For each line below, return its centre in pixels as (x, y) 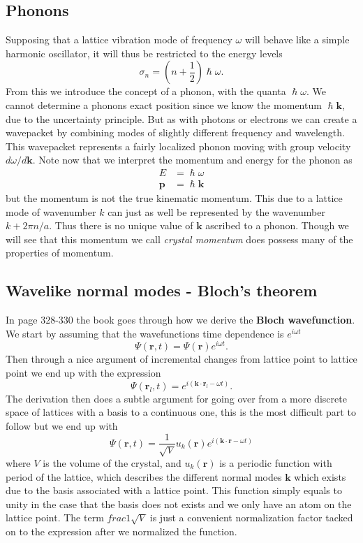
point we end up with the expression (83, 373)
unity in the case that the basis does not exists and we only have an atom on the (179, 504)
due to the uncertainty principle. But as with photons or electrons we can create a (181, 118)
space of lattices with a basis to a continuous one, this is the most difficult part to (181, 412)
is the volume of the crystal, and (112, 462)
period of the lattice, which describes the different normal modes (144, 476)
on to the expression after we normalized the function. (121, 531)
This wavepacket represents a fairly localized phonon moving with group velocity (178, 146)
